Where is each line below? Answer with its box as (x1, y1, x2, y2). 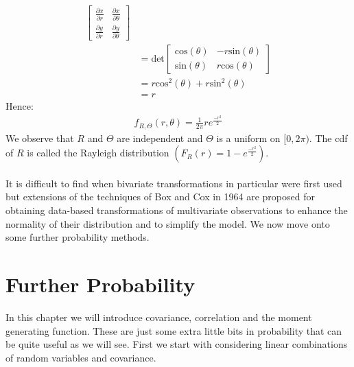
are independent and (117, 130, 203, 145)
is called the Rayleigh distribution (27, 145, 169, 160)
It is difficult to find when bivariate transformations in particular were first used (5, 176, 342, 190)
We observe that (5, 130, 74, 145)
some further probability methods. (5, 230, 150, 244)
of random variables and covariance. (5, 350, 156, 364)
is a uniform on (216, 130, 281, 145)
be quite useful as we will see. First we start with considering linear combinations (5, 337, 348, 351)
